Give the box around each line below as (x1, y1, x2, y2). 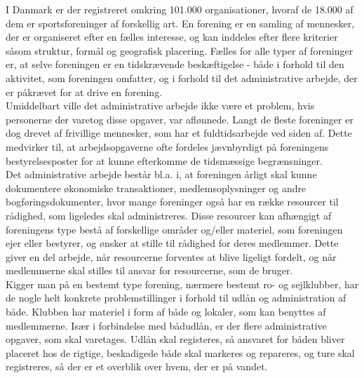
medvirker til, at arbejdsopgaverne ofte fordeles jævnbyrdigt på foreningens (6, 139, 329, 154)
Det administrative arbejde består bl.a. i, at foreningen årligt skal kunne (6, 167, 317, 182)
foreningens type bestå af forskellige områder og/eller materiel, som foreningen (6, 222, 343, 236)
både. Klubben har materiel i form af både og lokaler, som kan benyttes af (6, 304, 326, 319)
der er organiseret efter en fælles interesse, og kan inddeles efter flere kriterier (6, 29, 338, 44)
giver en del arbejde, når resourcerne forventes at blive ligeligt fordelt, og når (6, 249, 337, 264)
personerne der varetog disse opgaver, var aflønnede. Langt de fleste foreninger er (6, 112, 353, 126)
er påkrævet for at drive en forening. (6, 84, 163, 99)
